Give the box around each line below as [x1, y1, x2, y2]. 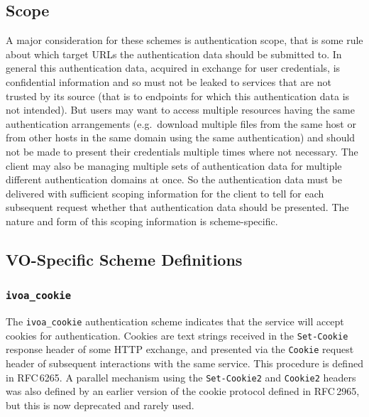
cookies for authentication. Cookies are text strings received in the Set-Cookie [6, 327, 348, 342]
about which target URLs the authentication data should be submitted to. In [6, 46, 342, 61]
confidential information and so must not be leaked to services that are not [6, 74, 331, 89]
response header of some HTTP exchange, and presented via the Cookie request [6, 342, 354, 357]
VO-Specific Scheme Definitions [6, 248, 243, 270]
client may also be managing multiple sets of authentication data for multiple [6, 158, 342, 173]
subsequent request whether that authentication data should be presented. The [6, 200, 349, 215]
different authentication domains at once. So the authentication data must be [6, 172, 342, 187]
